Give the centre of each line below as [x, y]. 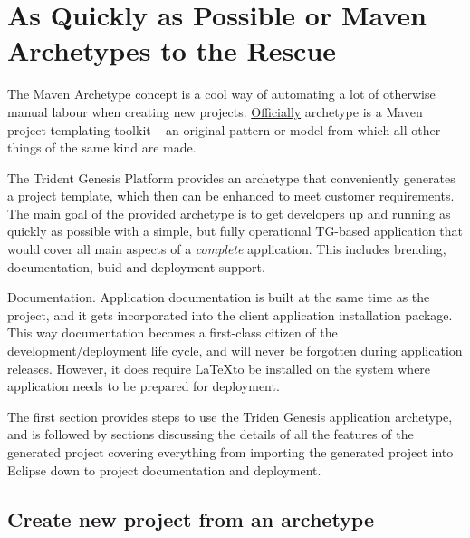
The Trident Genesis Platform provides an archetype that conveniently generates [231, 177]
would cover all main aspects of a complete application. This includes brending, [227, 249]
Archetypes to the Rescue [172, 50]
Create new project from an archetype [191, 518]
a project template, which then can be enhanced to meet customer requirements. [231, 196]
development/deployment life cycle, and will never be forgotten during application [235, 351]
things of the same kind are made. [102, 147]
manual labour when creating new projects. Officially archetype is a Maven [215, 111]
